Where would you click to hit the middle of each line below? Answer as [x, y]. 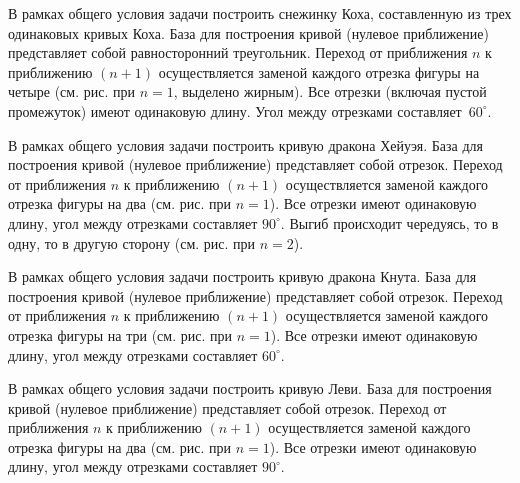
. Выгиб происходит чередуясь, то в [389, 222]
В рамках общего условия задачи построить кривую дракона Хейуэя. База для [246, 144]
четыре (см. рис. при [71, 91]
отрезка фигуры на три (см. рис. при [120, 334]
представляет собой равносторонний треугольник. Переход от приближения [238, 52]
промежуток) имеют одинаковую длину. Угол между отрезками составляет [235, 110]
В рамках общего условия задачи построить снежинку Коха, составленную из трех [260, 13]
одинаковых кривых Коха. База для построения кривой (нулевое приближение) [248, 32]
